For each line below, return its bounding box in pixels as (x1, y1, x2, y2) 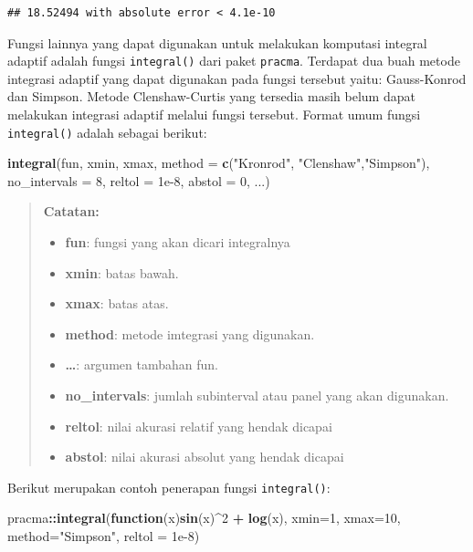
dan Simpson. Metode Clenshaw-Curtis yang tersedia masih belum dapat (7, 87, 415, 106)
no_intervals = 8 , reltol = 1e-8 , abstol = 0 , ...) (7, 171, 270, 190)
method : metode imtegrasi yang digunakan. (65, 324, 315, 343)
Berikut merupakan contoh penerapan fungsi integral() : (7, 477, 331, 496)
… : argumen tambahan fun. (65, 355, 218, 374)
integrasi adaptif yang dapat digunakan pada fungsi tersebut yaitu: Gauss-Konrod (7, 68, 467, 88)
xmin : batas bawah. (65, 263, 179, 282)
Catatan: (43, 202, 100, 221)
